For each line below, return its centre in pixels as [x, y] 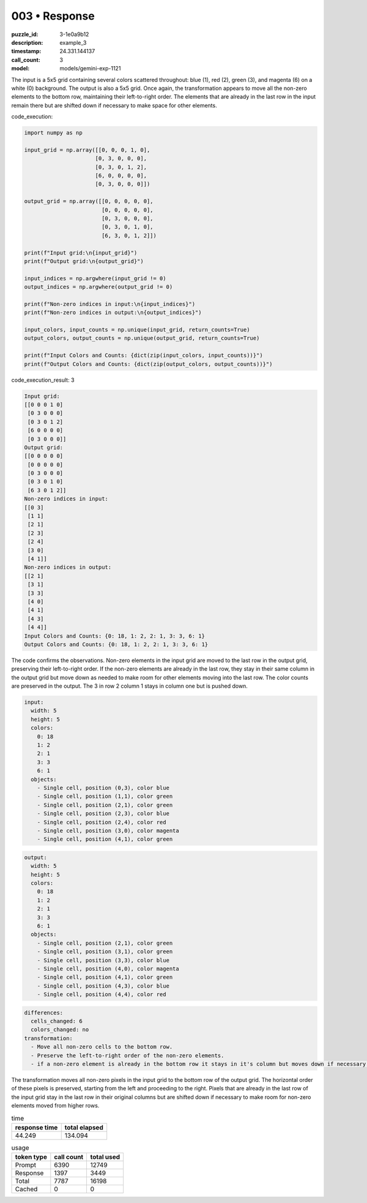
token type [31, 1157]
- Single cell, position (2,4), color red [102, 822]
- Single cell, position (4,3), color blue [103, 986]
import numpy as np [53, 133]
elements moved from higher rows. [55, 1106]
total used [105, 1157]
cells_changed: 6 [57, 1021]
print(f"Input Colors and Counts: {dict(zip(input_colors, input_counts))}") [143, 356]
